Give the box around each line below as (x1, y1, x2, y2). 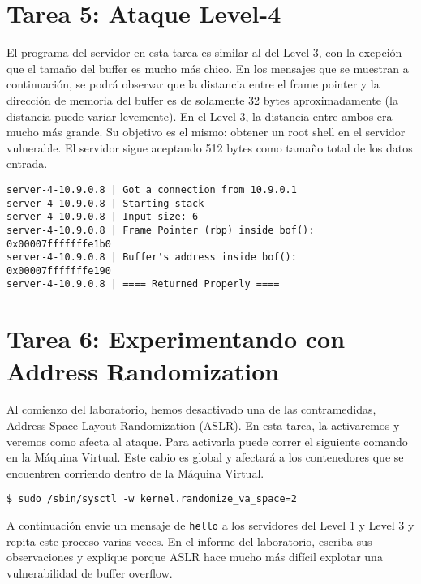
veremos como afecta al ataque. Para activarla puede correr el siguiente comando (6, 432, 408, 449)
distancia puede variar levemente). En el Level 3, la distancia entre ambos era (6, 107, 393, 124)
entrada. (6, 155, 48, 172)
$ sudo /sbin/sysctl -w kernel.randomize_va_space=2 (6, 493, 297, 505)
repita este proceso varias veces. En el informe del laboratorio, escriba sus (6, 532, 372, 549)
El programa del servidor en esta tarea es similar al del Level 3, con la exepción (6, 44, 402, 61)
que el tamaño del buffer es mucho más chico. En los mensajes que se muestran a (6, 59, 409, 76)
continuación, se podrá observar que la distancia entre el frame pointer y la (6, 75, 380, 92)
